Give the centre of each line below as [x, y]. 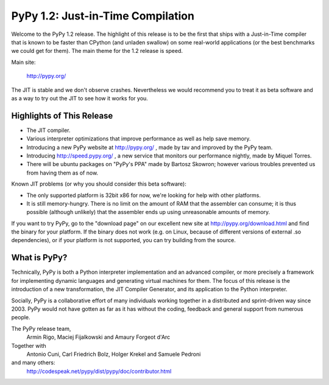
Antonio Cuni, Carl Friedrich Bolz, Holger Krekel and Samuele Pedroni [114, 354]
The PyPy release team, [41, 328]
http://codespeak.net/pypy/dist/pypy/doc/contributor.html [99, 371]
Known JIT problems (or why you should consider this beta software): [99, 184]
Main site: [23, 62]
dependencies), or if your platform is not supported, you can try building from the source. [123, 240]
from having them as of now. [62, 173]
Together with [29, 345]
